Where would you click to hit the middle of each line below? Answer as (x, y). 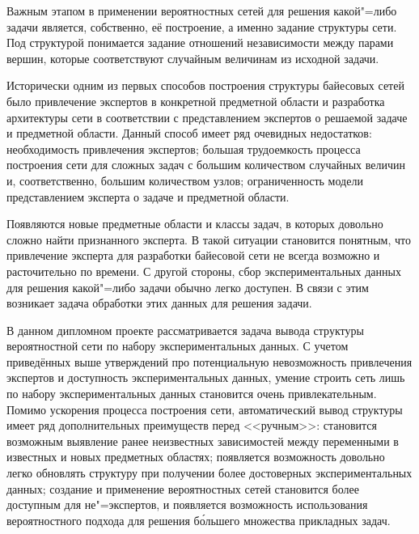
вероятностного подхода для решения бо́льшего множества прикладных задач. (199, 520)
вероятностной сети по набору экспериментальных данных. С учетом (178, 346)
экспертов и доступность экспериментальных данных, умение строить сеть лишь (206, 377)
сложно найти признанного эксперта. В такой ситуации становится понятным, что (209, 239)
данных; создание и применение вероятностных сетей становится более (183, 488)
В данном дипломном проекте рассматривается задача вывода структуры (185, 330)
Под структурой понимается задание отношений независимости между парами (200, 42)
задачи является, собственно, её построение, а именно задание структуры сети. (202, 26)
